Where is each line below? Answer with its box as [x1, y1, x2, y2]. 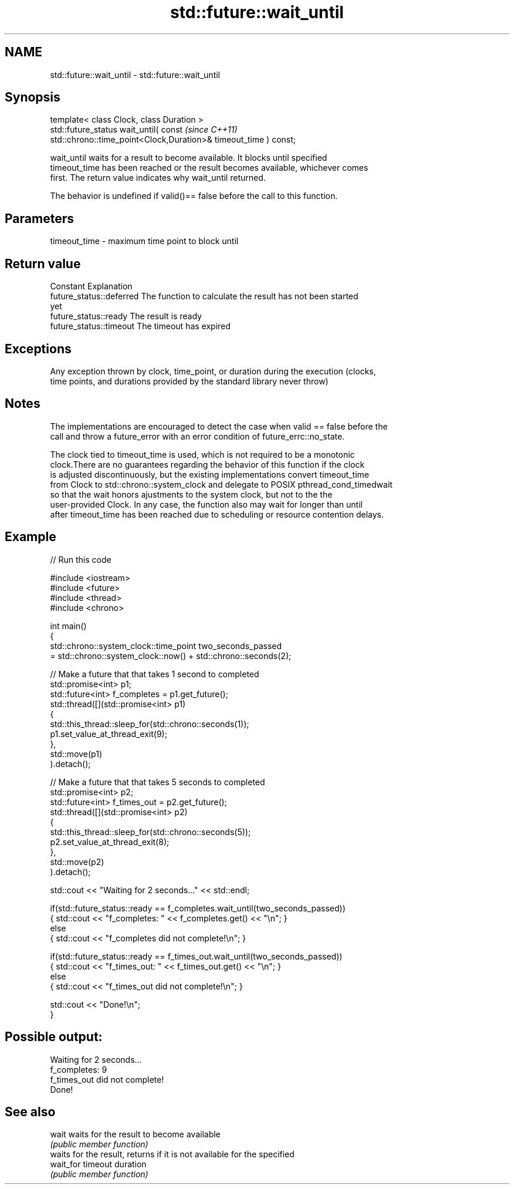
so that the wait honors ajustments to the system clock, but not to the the [50, 489, 333, 499]
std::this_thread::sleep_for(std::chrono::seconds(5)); [50, 826, 251, 837]
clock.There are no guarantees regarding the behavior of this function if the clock [50, 459, 365, 469]
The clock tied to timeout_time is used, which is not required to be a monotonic [50, 449, 355, 460]
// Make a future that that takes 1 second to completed [50, 668, 259, 679]
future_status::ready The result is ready [50, 311, 202, 322]
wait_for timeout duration [50, 1159, 147, 1170]
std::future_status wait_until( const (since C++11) [50, 124, 238, 135]
